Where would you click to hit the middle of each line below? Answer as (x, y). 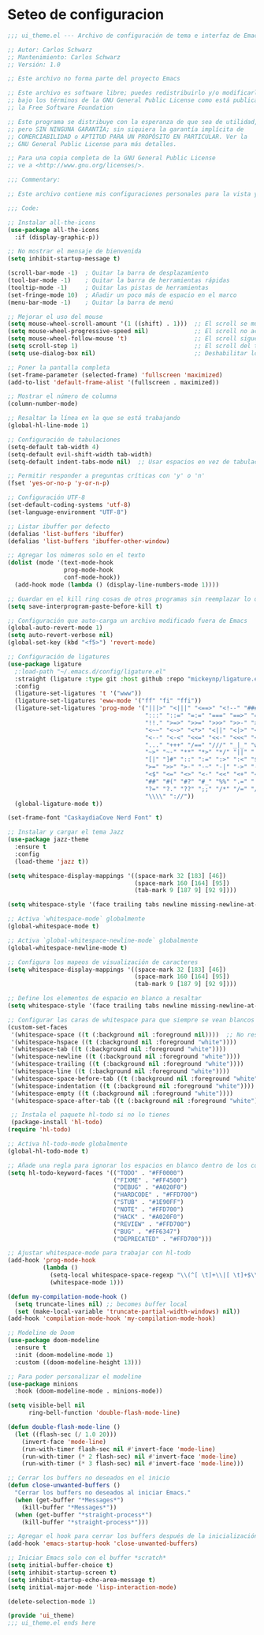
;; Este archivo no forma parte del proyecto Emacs (94, 79)
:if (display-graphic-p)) (57, 237)
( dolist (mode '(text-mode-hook (60, 563)
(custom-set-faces (37, 1027)
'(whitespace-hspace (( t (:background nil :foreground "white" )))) (124, 1042)
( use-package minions (43, 1384)
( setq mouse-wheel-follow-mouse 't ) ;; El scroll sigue (133, 339)
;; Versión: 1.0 (34, 65)
